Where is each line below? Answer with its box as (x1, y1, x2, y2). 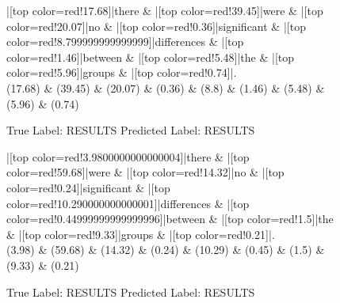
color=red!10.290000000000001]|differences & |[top (6, 195, 250, 211)
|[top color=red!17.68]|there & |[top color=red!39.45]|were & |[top (6, 2, 323, 18)
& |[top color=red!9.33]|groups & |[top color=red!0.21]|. (6, 225, 275, 242)
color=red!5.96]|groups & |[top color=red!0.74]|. (6, 64, 237, 81)
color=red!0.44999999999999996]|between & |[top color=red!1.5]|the (6, 210, 334, 227)
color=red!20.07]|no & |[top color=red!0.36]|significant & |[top (6, 17, 306, 34)
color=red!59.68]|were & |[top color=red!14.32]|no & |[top (6, 164, 285, 180)
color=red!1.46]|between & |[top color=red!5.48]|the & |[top (6, 48, 295, 65)
